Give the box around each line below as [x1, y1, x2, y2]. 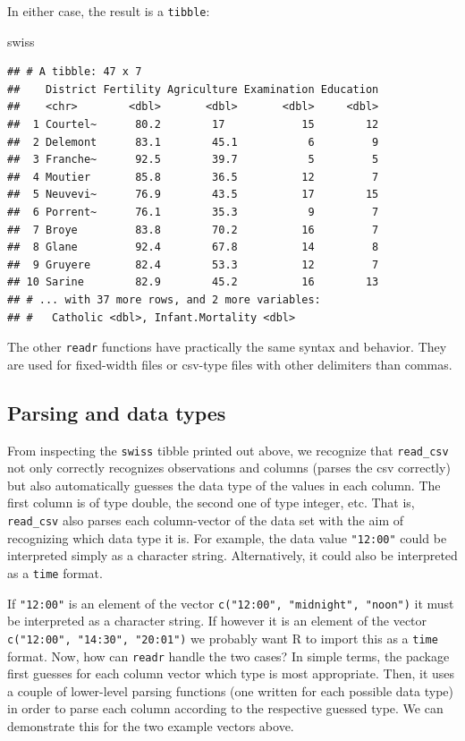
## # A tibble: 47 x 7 [7, 65, 142, 79]
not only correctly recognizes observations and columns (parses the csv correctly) [7, 458, 451, 477]
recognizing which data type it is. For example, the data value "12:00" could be [7, 528, 447, 547]
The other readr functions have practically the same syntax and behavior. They [7, 337, 447, 356]
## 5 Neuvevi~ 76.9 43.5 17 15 [7, 188, 379, 201]
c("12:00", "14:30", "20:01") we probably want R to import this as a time [7, 628, 438, 647]
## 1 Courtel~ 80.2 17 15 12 [7, 118, 379, 132]
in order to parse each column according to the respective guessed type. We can [7, 699, 444, 718]
